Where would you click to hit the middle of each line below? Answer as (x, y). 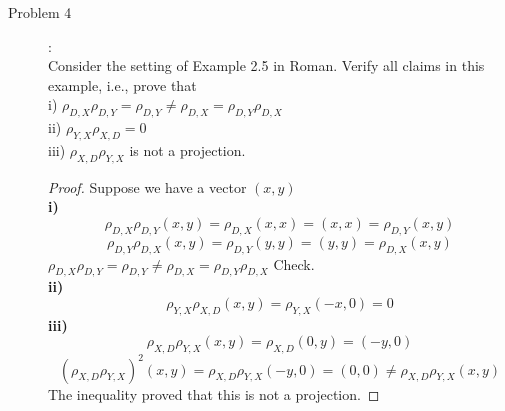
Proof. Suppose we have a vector (147, 186)
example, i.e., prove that (122, 84)
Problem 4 (40, 12)
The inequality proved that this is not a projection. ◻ (214, 393)
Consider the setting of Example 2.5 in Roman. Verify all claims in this (266, 65)
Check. (294, 263)
